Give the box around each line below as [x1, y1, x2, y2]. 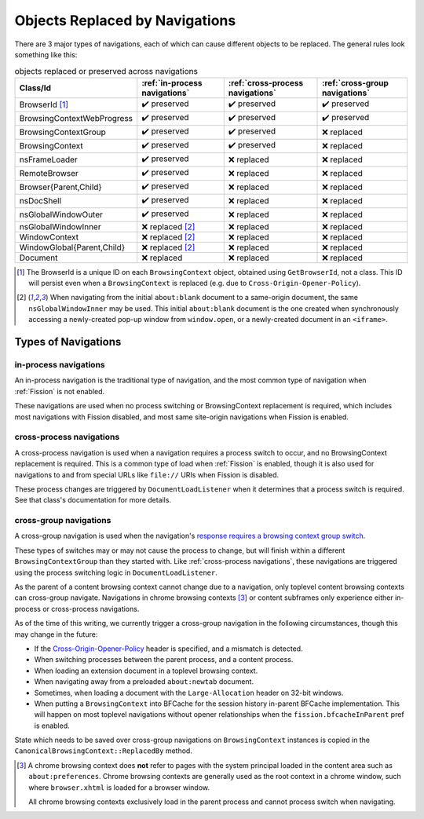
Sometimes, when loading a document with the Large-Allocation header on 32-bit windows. [34, 688, 344, 697]
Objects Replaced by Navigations [14, 12, 236, 29]
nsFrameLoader [19, 154, 78, 165]
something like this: [14, 49, 78, 59]
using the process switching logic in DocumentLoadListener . [14, 568, 217, 577]
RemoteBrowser [19, 168, 79, 179]
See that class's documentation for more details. [14, 495, 172, 505]
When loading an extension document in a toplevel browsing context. [34, 666, 258, 675]
